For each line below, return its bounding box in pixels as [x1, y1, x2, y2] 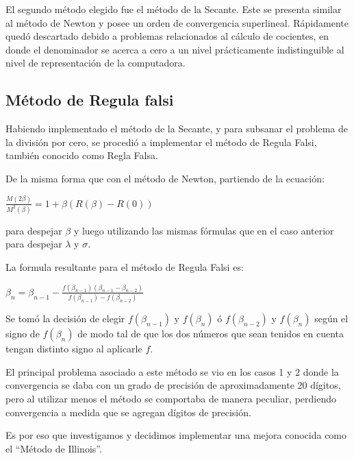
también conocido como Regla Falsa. [5, 148, 158, 162]
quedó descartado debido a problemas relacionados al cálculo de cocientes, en [5, 29, 329, 43]
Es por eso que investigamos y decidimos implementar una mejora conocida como [5, 428, 347, 442]
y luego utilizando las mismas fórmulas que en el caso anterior [73, 223, 334, 237]
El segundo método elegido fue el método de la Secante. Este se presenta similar [5, 2, 342, 16]
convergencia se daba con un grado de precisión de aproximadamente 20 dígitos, [5, 378, 341, 392]
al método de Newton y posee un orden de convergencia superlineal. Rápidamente [5, 15, 349, 29]
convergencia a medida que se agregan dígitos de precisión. [5, 405, 251, 419]
